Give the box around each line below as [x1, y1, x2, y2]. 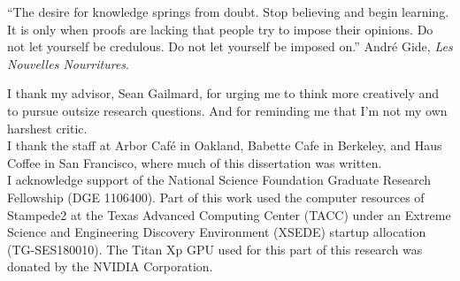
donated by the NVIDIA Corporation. [7, 257, 213, 276]
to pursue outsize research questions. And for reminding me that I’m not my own [7, 101, 448, 119]
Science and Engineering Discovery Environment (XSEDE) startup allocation [7, 223, 426, 241]
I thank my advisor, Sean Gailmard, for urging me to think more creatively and [7, 84, 440, 103]
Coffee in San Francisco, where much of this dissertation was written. [7, 153, 382, 171]
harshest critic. [7, 118, 88, 137]
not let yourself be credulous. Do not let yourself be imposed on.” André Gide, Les [7, 37, 453, 56]
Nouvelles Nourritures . [7, 54, 129, 72]
